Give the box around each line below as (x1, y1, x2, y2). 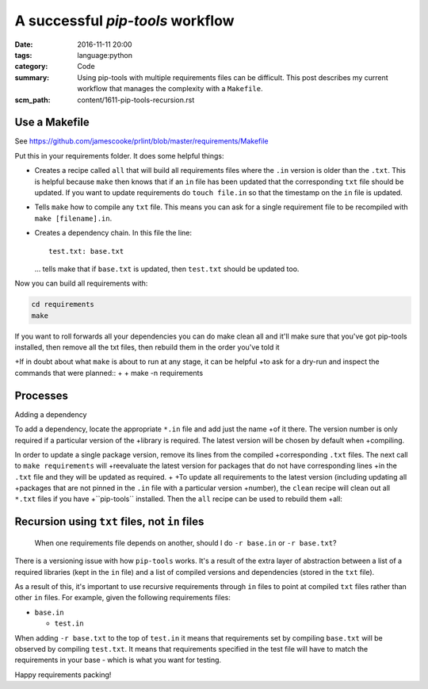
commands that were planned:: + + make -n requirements (14, 368, 204, 377)
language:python (77, 50, 132, 59)
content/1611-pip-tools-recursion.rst (77, 95, 195, 105)
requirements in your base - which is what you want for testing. (14, 655, 222, 665)
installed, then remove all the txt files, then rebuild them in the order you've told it (14, 343, 281, 352)
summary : (14, 72, 50, 82)
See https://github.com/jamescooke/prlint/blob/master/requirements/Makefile (14, 136, 269, 146)
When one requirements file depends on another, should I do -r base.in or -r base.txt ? (34, 538, 337, 547)
